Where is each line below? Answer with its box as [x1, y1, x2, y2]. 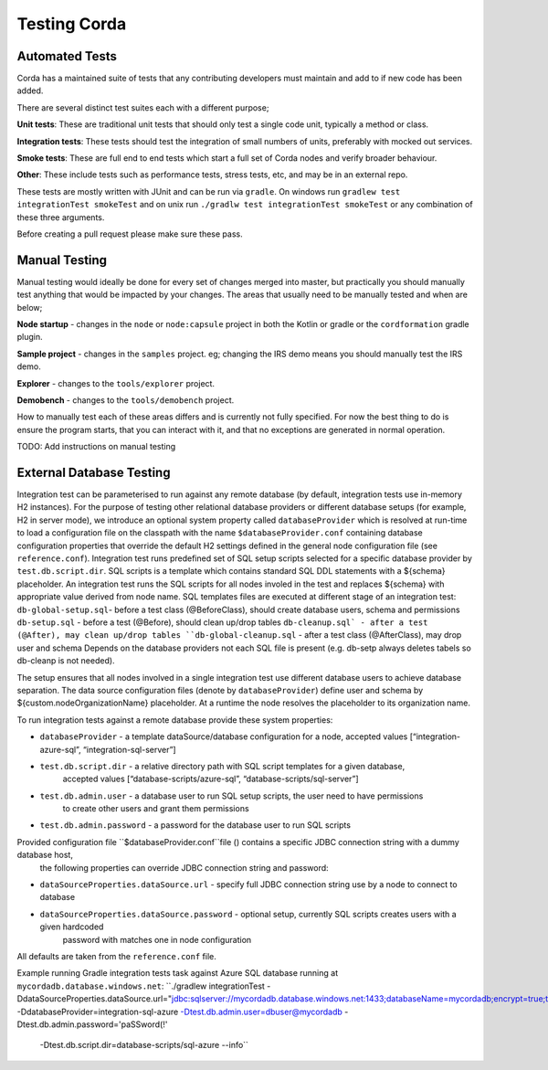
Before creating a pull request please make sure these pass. [16, 228, 243, 239]
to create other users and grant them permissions [62, 803, 250, 814]
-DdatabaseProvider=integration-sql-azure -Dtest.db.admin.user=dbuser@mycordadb [16, 1006, 342, 1017]
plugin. [16, 332, 43, 343]
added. [16, 85, 44, 96]
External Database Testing [16, 464, 171, 480]
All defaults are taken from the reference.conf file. [16, 950, 216, 961]
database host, [16, 850, 73, 861]
